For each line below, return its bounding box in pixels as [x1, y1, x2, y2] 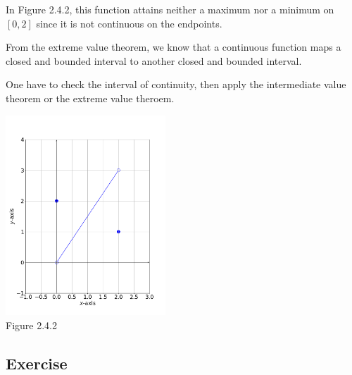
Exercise [6, 352, 68, 374]
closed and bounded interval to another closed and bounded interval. [6, 53, 302, 68]
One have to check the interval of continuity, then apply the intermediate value [6, 77, 346, 92]
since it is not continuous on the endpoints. [36, 16, 222, 30]
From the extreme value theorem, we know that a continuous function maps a [6, 39, 341, 54]
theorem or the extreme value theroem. [6, 90, 175, 105]
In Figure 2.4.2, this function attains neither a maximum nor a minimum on [6, 2, 334, 16]
